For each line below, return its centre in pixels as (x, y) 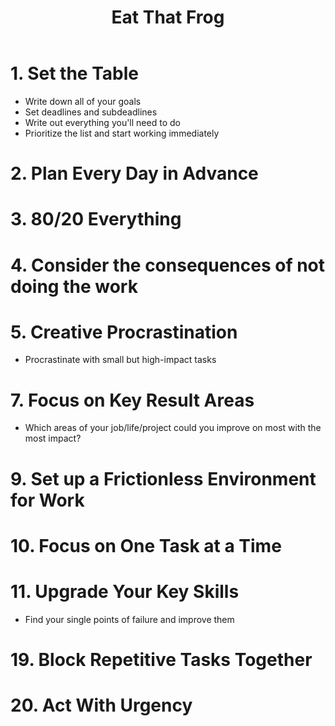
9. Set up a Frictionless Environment (163, 478)
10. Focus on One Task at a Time (146, 545)
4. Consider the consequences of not (168, 265)
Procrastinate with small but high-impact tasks (120, 360)
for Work (47, 500)
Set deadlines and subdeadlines (91, 112)
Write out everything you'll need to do (102, 122)
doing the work (74, 286)
